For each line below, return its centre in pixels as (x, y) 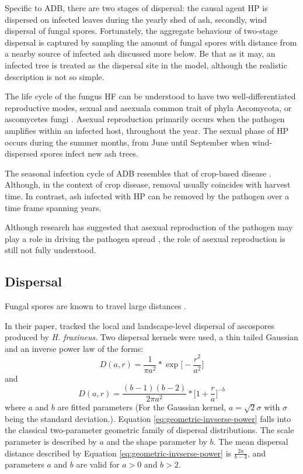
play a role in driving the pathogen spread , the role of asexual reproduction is (145, 238)
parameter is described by (51, 442)
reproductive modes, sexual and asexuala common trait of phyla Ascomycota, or (148, 107)
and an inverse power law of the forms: (74, 348)
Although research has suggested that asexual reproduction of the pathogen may (149, 227)
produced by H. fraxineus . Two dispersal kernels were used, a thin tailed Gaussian (151, 337)
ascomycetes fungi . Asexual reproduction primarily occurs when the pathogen (145, 119)
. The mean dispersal (251, 442)
